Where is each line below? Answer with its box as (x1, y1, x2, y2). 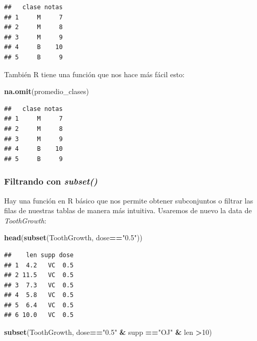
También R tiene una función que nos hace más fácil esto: (4, 69, 185, 79)
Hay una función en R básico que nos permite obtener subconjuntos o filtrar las (4, 195, 253, 206)
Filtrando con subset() (4, 175, 98, 188)
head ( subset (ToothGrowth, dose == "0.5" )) (4, 232, 143, 243)
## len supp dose (4, 251, 74, 259)
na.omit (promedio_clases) (4, 86, 89, 97)
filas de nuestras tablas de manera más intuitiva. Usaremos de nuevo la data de (4, 205, 252, 216)
